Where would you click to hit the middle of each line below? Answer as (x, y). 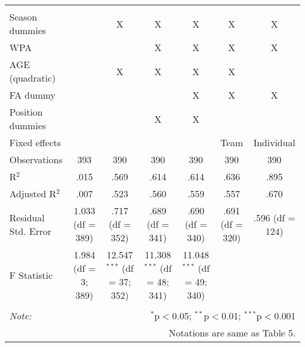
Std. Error (30, 231)
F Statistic (31, 275)
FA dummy (33, 95)
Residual (27, 217)
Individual (274, 142)
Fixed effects (35, 142)
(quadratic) (33, 78)
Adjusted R (33, 193)
